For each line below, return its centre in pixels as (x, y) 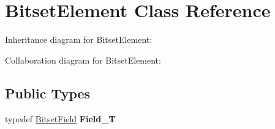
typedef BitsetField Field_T (60, 118)
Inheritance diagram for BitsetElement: (79, 39)
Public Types (48, 93)
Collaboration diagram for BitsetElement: (83, 60)
